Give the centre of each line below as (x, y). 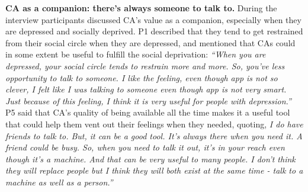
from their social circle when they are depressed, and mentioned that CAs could (150, 42)
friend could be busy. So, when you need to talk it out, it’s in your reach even (145, 147)
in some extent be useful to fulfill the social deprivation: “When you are (136, 54)
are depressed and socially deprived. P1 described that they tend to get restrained (154, 31)
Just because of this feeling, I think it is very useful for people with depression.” (148, 100)
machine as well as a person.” (59, 182)
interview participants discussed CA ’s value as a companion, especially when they (153, 19)
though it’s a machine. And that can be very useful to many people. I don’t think (150, 159)
